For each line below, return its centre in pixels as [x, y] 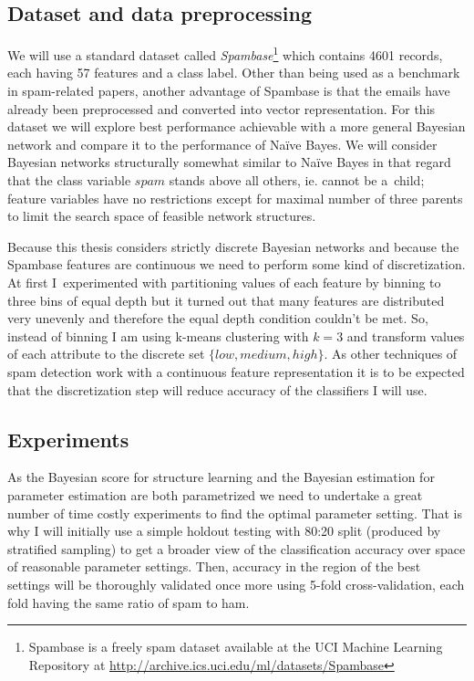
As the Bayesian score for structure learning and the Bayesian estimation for [221, 477]
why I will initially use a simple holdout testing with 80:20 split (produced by [224, 531]
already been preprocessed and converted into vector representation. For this [222, 108]
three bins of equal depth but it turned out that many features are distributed [226, 300]
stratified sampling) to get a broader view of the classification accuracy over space [237, 548]
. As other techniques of [391, 354]
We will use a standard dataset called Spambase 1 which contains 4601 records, [225, 53]
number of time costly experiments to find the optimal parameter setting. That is [235, 513]
